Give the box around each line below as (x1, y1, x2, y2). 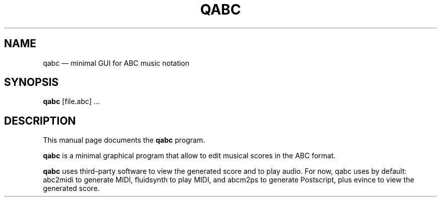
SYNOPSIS (4, 76, 59, 89)
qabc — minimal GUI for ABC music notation (43, 58, 190, 67)
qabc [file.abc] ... (43, 97, 100, 106)
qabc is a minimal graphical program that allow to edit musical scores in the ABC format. (43, 151, 336, 160)
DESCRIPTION (4, 114, 76, 127)
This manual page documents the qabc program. (43, 136, 205, 145)
